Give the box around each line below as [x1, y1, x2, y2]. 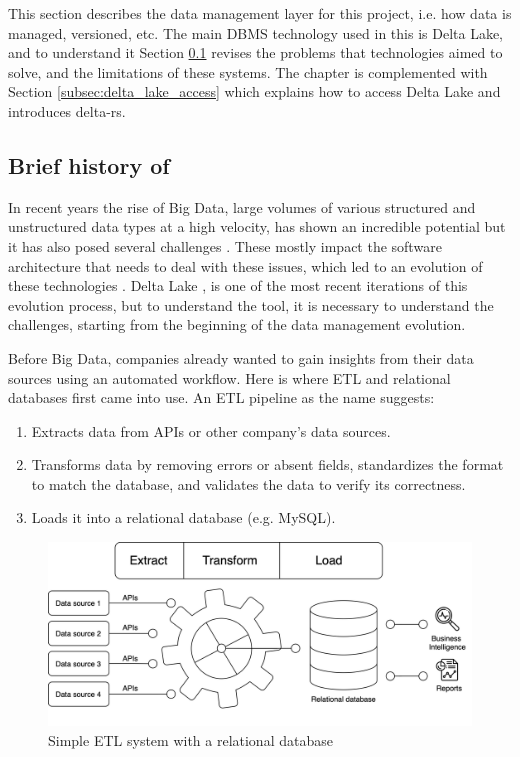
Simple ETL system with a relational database [48, 729, 333, 750]
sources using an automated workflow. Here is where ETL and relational [8, 367, 451, 388]
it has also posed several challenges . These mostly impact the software [8, 235, 442, 256]
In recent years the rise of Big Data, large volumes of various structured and [8, 196, 476, 217]
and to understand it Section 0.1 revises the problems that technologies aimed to [8, 42, 503, 63]
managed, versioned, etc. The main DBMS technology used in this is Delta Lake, [8, 22, 503, 43]
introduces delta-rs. [8, 100, 126, 121]
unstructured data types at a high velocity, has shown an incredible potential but [8, 216, 506, 237]
